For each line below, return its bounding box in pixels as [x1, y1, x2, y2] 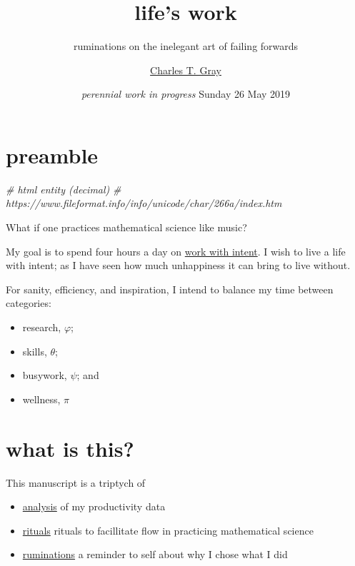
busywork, [22, 368, 67, 383]
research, [22, 320, 61, 334]
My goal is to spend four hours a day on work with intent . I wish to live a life [6, 243, 346, 258]
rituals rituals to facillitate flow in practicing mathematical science [22, 522, 314, 537]
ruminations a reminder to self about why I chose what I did [22, 547, 288, 562]
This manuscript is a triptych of [6, 475, 146, 490]
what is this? [6, 433, 134, 463]
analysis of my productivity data [22, 499, 166, 514]
